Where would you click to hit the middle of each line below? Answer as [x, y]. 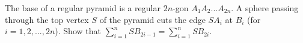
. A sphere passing [265, 8]
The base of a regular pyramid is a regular [83, 8]
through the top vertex [47, 19]
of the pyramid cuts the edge [152, 19]
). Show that [78, 31]
